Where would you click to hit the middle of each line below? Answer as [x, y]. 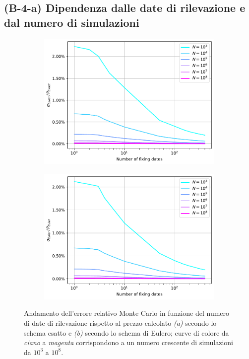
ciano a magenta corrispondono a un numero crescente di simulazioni [129, 342]
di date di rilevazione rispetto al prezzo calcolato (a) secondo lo [120, 323]
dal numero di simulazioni [72, 22]
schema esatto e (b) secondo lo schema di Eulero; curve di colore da [126, 332]
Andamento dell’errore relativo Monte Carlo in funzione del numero [127, 313]
